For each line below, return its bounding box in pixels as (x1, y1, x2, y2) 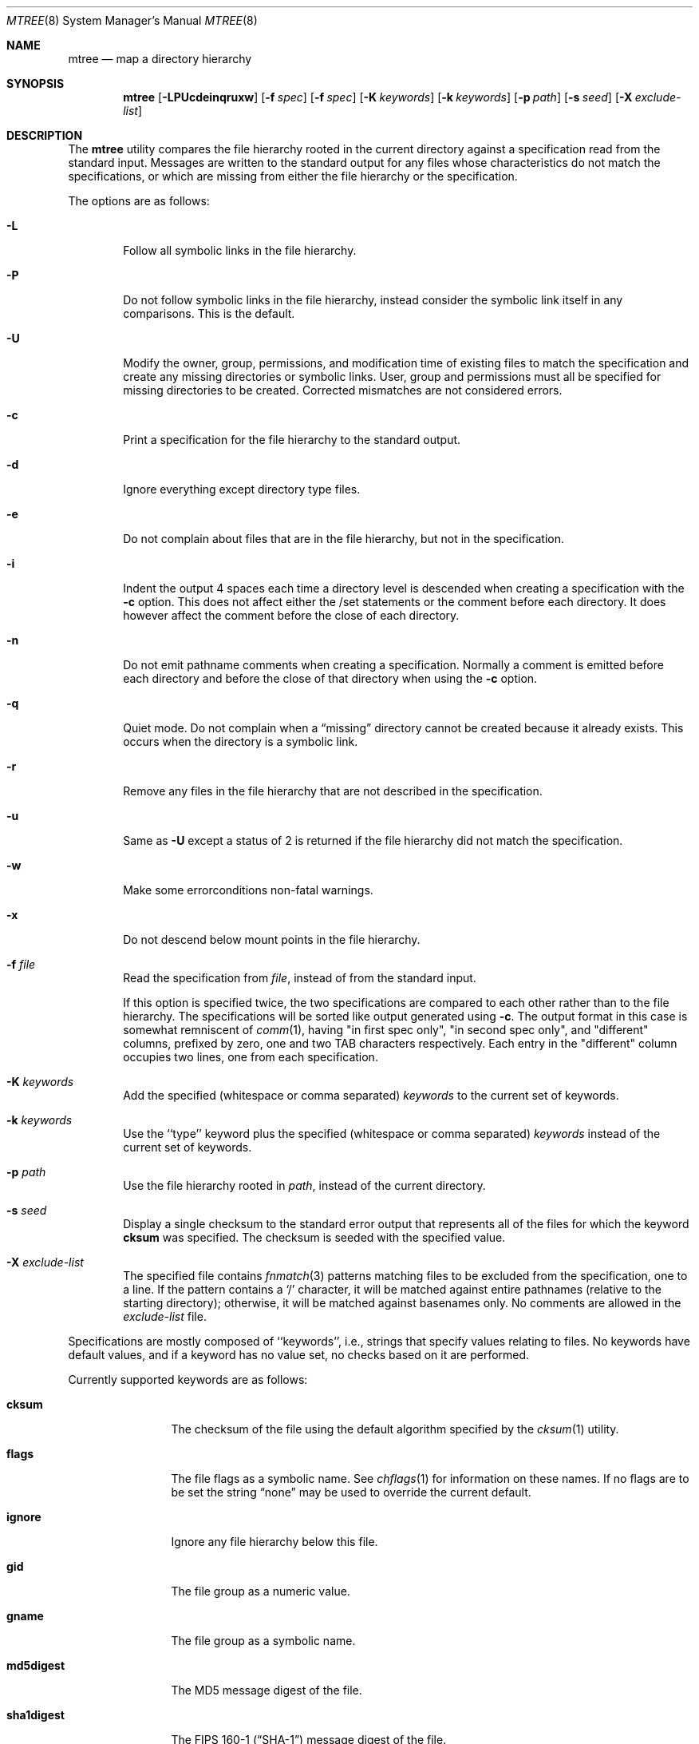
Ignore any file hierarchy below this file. (171, 1535, 378, 1548)
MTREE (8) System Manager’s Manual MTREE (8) (6, 14, 258, 27)
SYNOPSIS (6, 77, 65, 90)
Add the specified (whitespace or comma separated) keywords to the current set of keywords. (123, 1088, 619, 1102)
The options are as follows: (68, 194, 210, 208)
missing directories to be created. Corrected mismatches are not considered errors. (123, 383, 563, 397)
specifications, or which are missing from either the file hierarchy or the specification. (68, 169, 518, 183)
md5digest (6, 1659, 65, 1672)
